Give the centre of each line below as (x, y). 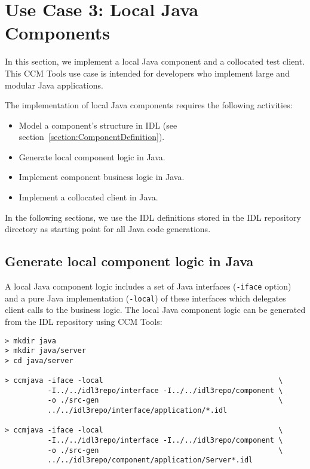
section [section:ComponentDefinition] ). (92, 137)
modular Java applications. (54, 85)
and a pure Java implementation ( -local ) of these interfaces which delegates (145, 298)
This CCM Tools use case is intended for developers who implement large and (147, 73)
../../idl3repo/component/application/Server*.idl (150, 460)
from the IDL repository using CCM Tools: (84, 321)
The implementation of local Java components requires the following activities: (149, 105)
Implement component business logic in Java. (102, 177)
